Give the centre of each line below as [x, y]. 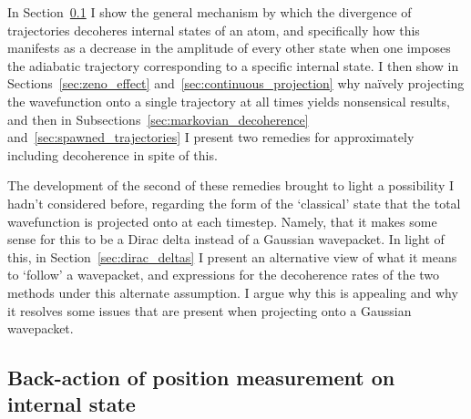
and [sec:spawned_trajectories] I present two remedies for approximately [211, 137]
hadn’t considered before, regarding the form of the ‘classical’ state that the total [234, 203]
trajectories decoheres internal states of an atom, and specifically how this [214, 30]
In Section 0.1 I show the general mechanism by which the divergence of [210, 12]
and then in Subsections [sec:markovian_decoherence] [158, 119]
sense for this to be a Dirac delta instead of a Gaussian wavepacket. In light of [226, 239]
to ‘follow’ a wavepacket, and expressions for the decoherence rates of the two [224, 275]
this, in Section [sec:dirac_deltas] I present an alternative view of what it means [232, 256]
